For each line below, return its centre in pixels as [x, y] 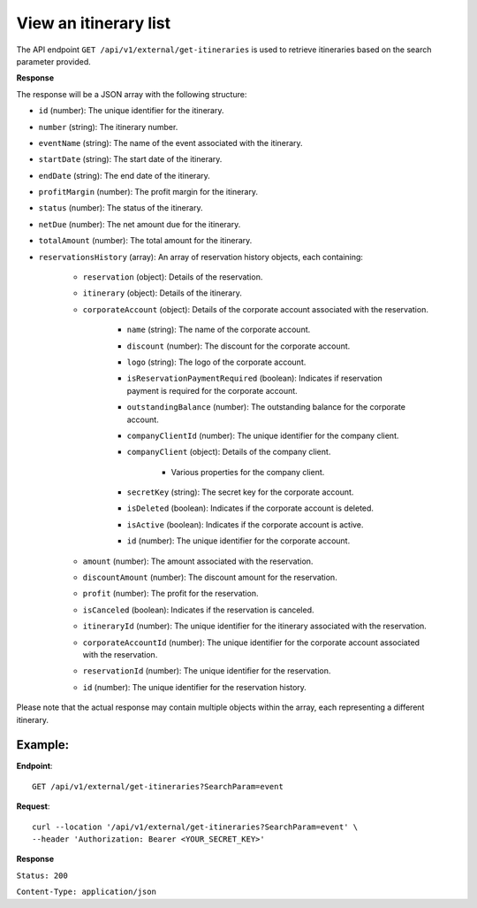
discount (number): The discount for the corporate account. [238, 346]
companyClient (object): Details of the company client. [229, 452]
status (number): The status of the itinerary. [121, 208]
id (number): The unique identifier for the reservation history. [194, 687]
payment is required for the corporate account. [212, 390]
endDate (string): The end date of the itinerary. [125, 175]
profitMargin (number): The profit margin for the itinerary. [148, 192]
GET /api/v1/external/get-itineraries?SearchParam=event [158, 786]
